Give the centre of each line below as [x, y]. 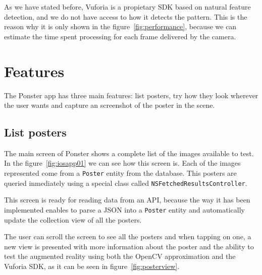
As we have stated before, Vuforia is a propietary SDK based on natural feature [127, 7]
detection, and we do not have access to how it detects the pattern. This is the [126, 16]
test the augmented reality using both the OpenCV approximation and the [120, 256]
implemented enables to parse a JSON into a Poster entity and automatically [124, 209]
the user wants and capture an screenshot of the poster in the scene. [110, 105]
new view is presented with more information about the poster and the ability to [129, 246]
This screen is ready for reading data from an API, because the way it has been [127, 200]
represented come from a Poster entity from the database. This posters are [120, 173]
